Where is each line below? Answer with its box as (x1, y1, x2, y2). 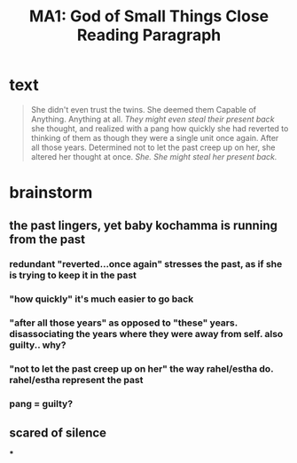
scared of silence (9, 425, 107, 440)
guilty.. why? (9, 339, 66, 351)
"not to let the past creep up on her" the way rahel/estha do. (9, 363, 274, 375)
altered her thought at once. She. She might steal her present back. (30, 151, 277, 161)
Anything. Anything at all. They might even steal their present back (30, 114, 275, 124)
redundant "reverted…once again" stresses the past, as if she (9, 258, 283, 271)
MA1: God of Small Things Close (29, 6, 269, 27)
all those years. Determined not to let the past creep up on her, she (30, 142, 276, 153)
